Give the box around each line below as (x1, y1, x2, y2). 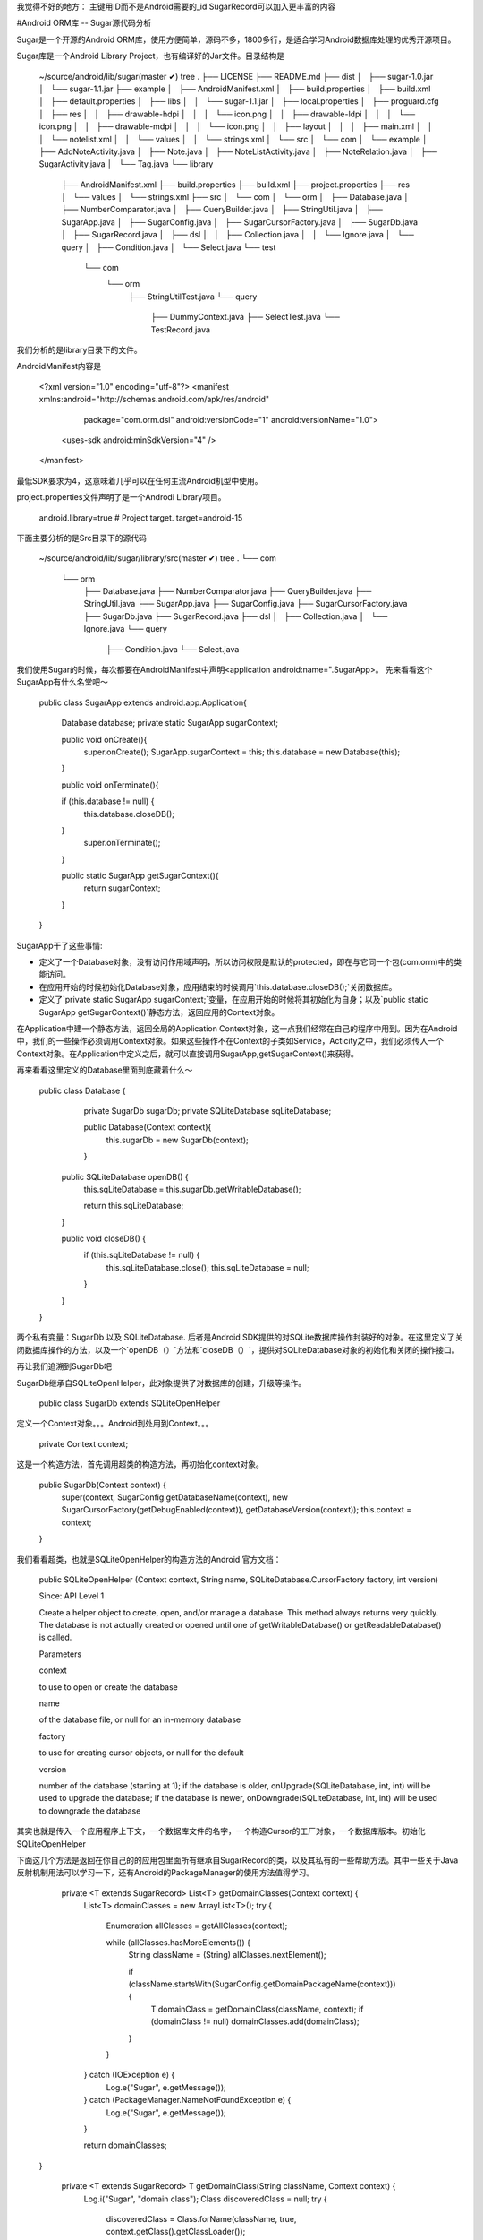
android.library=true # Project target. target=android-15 (38, 512, 243, 523)
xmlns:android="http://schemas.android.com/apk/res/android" (38, 394, 270, 405)
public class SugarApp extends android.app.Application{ (38, 697, 248, 708)
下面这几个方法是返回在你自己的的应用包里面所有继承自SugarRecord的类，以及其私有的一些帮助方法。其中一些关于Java (16, 1855, 459, 1865)
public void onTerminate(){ (61, 780, 159, 790)
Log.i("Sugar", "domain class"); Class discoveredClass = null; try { (83, 2193, 328, 2204)
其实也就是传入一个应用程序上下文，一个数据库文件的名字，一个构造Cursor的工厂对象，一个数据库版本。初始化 (16, 1826, 426, 1837)
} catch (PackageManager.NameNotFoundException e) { (83, 2095, 292, 2106)
